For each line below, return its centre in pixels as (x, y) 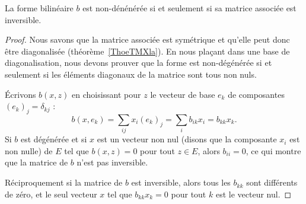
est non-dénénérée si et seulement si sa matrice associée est (189, 8)
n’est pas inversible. (112, 162)
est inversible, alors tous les (181, 182)
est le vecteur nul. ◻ (254, 194)
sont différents (272, 182)
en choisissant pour (106, 94)
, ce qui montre (273, 150)
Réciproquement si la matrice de (64, 182)
